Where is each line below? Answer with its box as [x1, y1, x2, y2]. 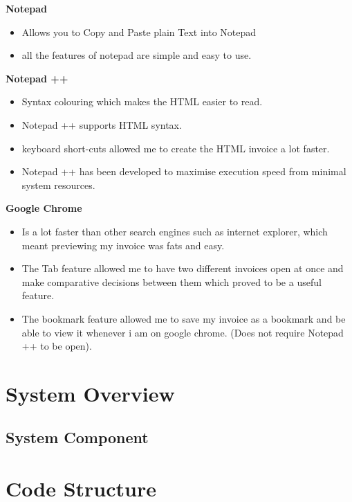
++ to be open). [21, 339, 92, 353]
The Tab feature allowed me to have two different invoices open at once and [21, 261, 344, 276]
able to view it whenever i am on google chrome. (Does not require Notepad [21, 325, 344, 339]
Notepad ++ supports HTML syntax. [21, 117, 182, 132]
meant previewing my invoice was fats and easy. [21, 237, 225, 252]
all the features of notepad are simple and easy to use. [21, 48, 252, 62]
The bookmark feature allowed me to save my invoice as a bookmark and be [21, 311, 346, 325]
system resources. [21, 177, 95, 192]
